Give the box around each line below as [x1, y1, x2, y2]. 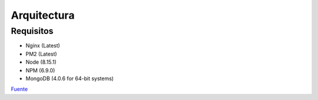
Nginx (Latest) [25, 42, 60, 49]
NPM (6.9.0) [25, 67, 55, 74]
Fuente [11, 85, 28, 93]
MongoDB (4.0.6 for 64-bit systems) [25, 75, 114, 82]
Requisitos [11, 26, 54, 36]
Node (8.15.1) [25, 58, 57, 65]
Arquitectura [11, 9, 75, 22]
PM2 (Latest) [25, 50, 57, 57]
